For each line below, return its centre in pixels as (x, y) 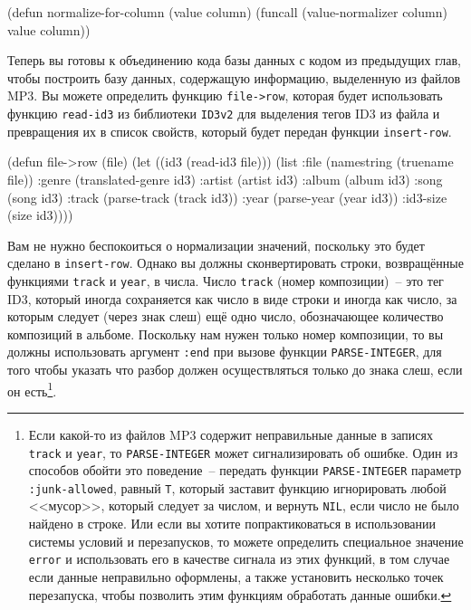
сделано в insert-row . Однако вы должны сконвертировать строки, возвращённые (235, 263)
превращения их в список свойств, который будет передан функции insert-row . (230, 131)
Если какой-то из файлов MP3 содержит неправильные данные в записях (231, 434)
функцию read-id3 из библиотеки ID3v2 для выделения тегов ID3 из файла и (224, 114)
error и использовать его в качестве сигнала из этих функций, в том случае (239, 559)
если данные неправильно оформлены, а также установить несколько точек (236, 576)
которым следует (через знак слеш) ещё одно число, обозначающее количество (226, 316)
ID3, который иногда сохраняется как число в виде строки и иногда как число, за (232, 298)
